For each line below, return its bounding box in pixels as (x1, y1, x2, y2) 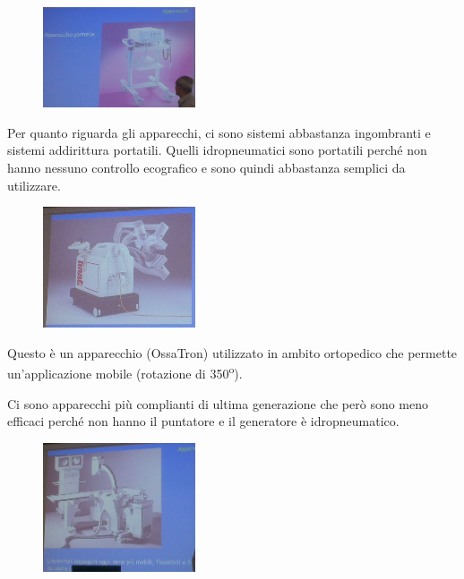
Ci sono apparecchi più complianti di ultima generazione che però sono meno (7, 394, 429, 413)
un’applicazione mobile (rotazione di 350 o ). (7, 362, 243, 383)
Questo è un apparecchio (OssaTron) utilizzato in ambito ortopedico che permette (7, 343, 458, 362)
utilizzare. (7, 175, 61, 194)
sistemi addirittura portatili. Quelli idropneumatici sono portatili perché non (7, 140, 427, 159)
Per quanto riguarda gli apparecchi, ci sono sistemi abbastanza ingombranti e (7, 123, 431, 141)
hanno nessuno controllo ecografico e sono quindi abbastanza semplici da (7, 158, 406, 177)
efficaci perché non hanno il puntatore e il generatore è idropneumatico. (7, 412, 400, 430)
